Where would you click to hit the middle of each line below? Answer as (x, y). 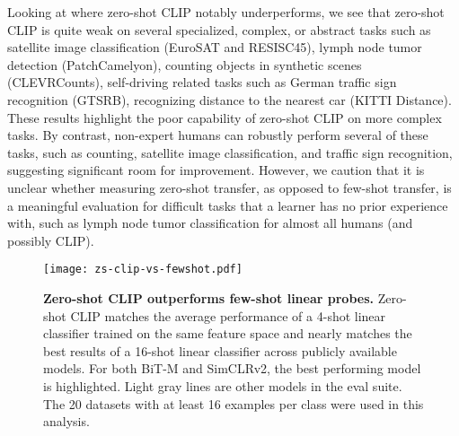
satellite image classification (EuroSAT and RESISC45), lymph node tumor (215, 47)
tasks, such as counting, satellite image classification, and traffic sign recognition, (230, 152)
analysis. (66, 421)
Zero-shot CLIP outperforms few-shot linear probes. (208, 297)
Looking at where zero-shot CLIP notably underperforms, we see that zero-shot (226, 12)
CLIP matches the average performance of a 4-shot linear (228, 315)
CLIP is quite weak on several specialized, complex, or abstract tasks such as (219, 29)
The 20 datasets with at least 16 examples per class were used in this (234, 403)
